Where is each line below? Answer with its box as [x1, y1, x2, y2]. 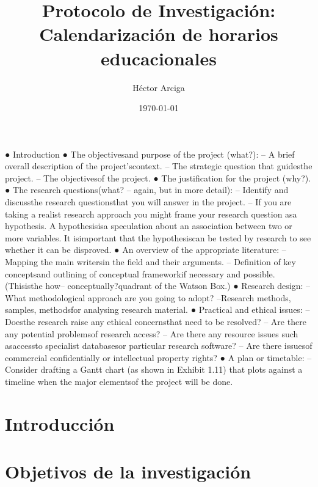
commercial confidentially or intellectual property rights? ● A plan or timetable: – [5, 351, 312, 364]
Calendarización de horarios [39, 21, 278, 46]
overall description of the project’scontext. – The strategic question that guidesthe [5, 159, 313, 172]
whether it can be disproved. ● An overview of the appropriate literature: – [5, 243, 286, 256]
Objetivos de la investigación [5, 459, 251, 484]
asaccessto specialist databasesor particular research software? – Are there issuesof [5, 339, 313, 352]
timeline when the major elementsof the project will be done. [5, 375, 233, 387]
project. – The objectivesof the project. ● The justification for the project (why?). [5, 171, 311, 184]
